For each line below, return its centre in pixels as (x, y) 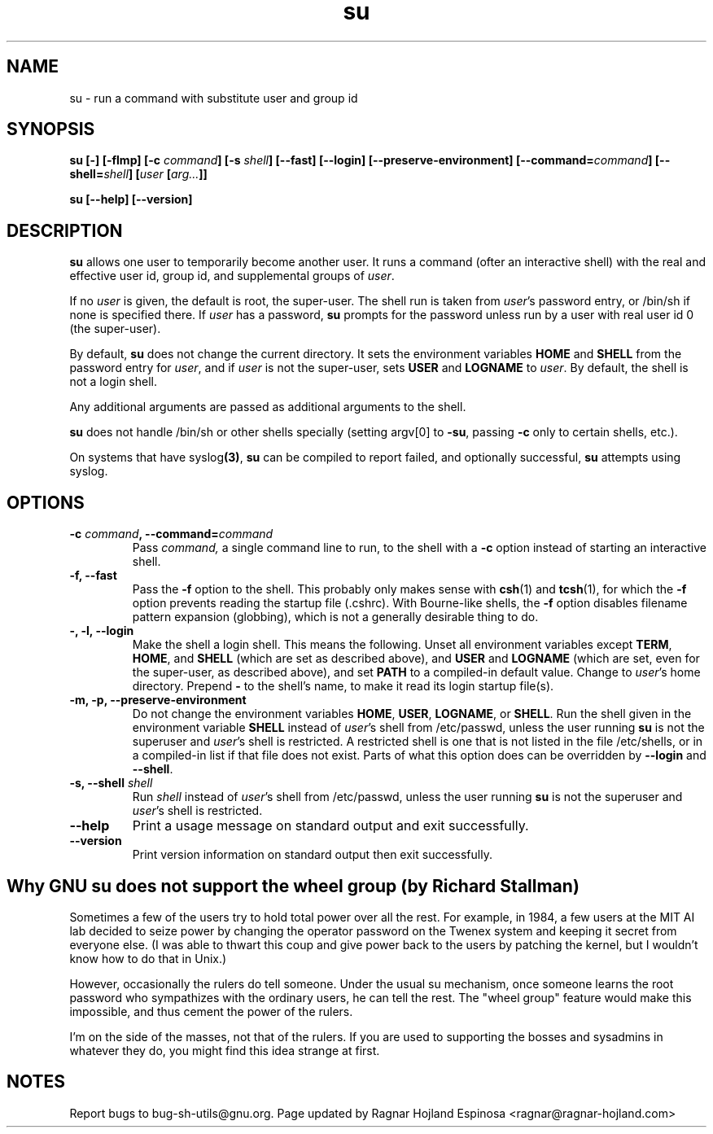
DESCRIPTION (65, 230)
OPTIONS (46, 502)
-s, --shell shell (111, 783)
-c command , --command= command (171, 534)
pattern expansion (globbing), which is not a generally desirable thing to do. (335, 617)
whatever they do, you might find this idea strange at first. (225, 1050)
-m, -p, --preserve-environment (158, 700)
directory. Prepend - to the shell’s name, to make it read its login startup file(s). (343, 686)
